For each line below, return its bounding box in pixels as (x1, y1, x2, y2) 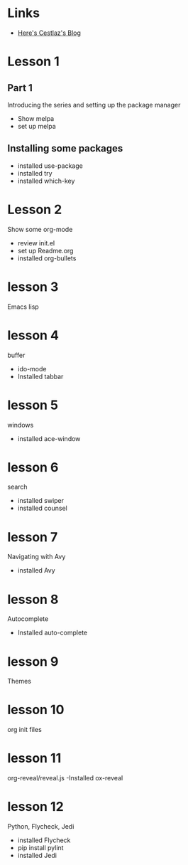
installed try (17, 169, 52, 177)
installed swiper (17, 497, 65, 505)
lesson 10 (7, 702, 65, 718)
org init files (7, 726, 43, 734)
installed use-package (17, 161, 83, 170)
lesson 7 (7, 529, 58, 545)
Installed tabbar (17, 372, 64, 381)
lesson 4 (7, 327, 59, 343)
